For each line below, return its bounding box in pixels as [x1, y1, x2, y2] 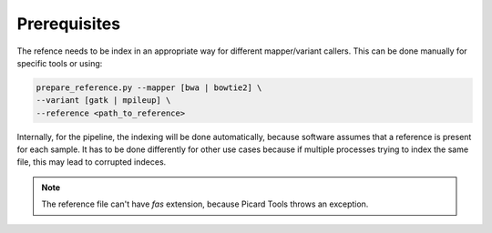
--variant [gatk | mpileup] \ [36, 96, 171, 106]
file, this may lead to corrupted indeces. [16, 157, 167, 167]
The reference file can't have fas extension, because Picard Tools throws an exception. [41, 198, 369, 209]
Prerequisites [16, 14, 121, 34]
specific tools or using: [16, 57, 103, 68]
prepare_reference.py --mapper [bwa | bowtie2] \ [36, 82, 262, 93]
